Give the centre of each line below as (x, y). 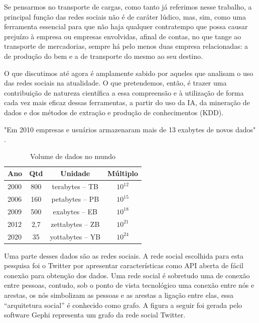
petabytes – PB (75, 199)
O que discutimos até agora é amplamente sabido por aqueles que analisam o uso (129, 73)
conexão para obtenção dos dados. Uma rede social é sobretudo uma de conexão (127, 275)
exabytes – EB (75, 211)
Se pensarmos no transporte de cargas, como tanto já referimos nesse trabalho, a (128, 7)
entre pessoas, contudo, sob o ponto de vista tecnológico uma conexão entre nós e (129, 285)
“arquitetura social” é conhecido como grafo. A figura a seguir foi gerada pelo (123, 305)
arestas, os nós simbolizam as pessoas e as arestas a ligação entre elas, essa (119, 295)
